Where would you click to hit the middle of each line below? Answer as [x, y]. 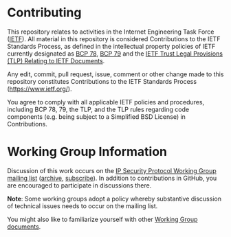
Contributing [44, 13]
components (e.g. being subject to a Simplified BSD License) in [96, 116]
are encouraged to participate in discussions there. [79, 185]
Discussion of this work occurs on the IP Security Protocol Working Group [112, 170]
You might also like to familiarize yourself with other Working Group [102, 219]
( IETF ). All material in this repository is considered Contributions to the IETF [114, 38]
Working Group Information [87, 152]
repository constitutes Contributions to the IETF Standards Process [102, 81]
